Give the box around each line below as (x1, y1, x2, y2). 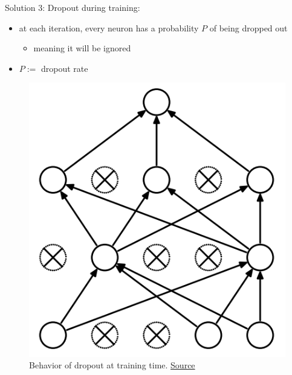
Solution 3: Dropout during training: (5, 1, 140, 13)
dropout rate (41, 62, 88, 74)
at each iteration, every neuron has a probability (19, 21, 199, 34)
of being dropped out (209, 21, 288, 34)
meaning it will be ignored (33, 42, 131, 54)
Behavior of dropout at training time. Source (29, 359, 195, 371)
